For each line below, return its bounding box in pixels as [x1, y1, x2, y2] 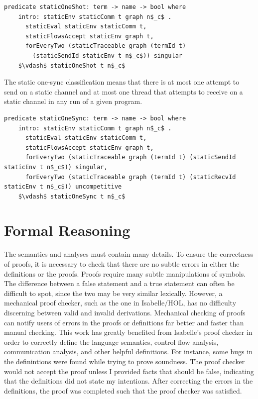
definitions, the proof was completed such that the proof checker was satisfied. [4, 385, 242, 396]
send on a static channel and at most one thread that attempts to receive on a [4, 86, 243, 97]
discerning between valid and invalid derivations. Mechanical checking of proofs [4, 307, 246, 317]
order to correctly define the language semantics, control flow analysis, [4, 336, 219, 347]
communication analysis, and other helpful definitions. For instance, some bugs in [4, 346, 253, 357]
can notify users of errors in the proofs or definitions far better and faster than [4, 317, 244, 327]
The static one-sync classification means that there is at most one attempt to [4, 77, 240, 87]
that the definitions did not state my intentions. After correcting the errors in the [4, 376, 253, 386]
